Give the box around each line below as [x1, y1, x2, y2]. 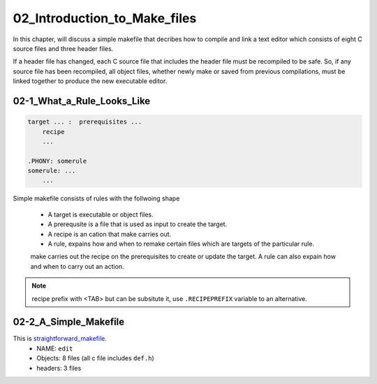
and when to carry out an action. [30, 262, 125, 270]
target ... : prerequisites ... [27, 118, 142, 126]
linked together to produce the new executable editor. [13, 77, 168, 85]
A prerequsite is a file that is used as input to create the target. [47, 220, 228, 228]
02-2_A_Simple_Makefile [13, 316, 125, 328]
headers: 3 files [36, 364, 82, 372]
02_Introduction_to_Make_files [13, 10, 197, 26]
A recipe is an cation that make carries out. [47, 230, 172, 238]
